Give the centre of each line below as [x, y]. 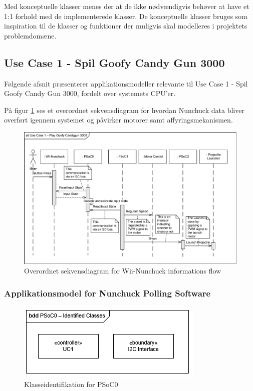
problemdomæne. [30, 35]
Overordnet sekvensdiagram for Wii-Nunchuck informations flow [123, 271]
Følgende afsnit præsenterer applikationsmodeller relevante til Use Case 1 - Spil [126, 83]
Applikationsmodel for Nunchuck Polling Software [107, 293]
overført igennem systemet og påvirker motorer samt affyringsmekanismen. [118, 120]
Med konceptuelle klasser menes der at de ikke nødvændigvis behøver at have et [127, 6]
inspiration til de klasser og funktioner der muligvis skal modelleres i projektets [126, 26]
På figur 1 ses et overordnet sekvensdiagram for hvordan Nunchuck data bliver [124, 110]
